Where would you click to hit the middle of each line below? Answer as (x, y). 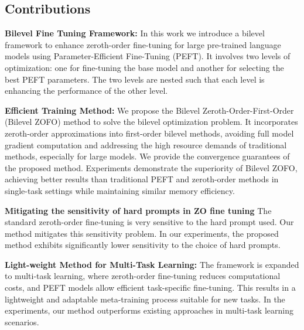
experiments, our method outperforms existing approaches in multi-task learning (149, 310)
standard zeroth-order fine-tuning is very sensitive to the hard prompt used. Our (149, 222)
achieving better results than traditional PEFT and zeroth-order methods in (142, 179)
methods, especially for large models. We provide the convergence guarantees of (147, 156)
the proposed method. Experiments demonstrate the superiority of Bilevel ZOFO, (151, 167)
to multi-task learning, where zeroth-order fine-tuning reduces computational (143, 276)
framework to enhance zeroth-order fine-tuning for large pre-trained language (143, 44)
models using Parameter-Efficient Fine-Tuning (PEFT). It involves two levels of (148, 56)
